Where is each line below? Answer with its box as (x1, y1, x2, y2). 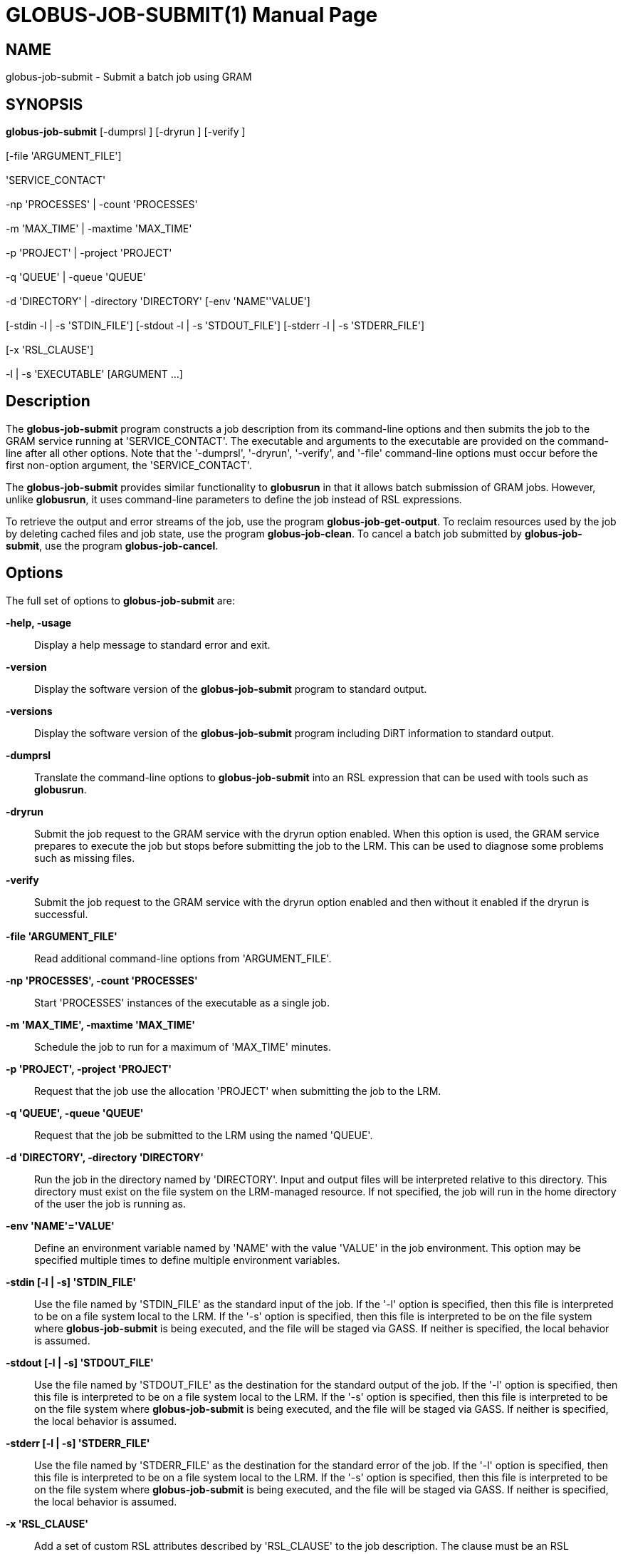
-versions (6, 704, 53, 717)
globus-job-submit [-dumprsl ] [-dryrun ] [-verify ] (6, 125, 246, 138)
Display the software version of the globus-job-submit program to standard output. (34, 682, 427, 695)
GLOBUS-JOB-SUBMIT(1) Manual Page (6, 3, 378, 27)
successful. (34, 907, 88, 920)
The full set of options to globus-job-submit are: (6, 594, 235, 607)
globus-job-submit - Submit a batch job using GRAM (6, 71, 252, 83)
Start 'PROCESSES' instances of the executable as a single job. (34, 996, 330, 1009)
